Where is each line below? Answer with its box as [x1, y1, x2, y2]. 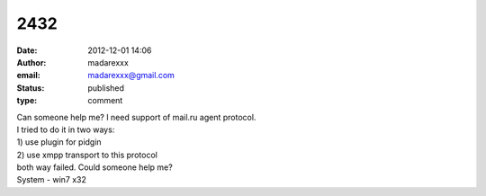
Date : [16, 45, 38, 56]
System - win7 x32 [16, 174, 87, 185]
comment [87, 95, 123, 106]
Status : [16, 82, 45, 94]
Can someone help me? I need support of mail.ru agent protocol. [16, 111, 256, 122]
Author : [16, 57, 47, 67]
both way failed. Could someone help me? [16, 162, 173, 173]
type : [16, 95, 38, 106]
